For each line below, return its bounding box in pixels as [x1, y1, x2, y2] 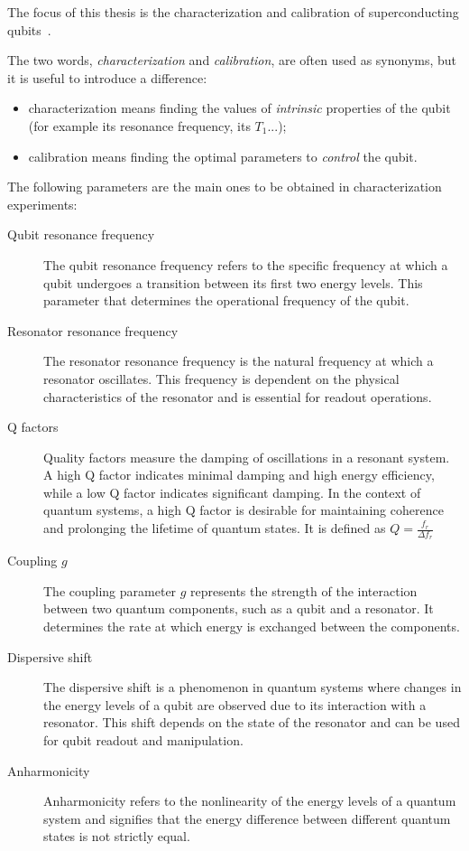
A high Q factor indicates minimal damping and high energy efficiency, [43, 465, 435, 484]
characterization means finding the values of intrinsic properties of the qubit [28, 98, 451, 117]
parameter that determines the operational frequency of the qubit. [43, 291, 409, 310]
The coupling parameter [43, 581, 177, 600]
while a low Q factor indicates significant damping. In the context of [43, 482, 421, 501]
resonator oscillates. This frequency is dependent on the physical [43, 369, 400, 388]
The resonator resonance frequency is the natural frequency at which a [43, 351, 434, 370]
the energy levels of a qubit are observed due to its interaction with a [43, 695, 427, 714]
